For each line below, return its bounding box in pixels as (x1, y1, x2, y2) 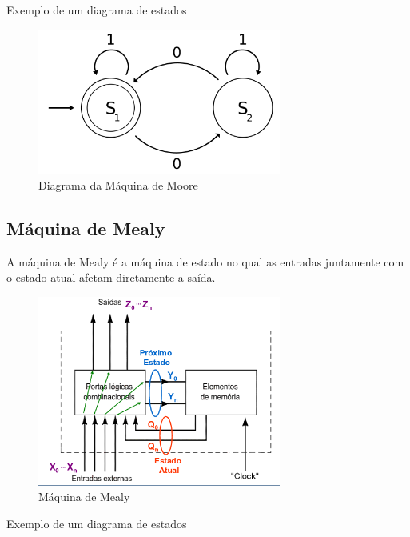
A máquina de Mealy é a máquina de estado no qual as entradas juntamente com (6, 253, 404, 270)
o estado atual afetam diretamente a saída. (6, 269, 216, 286)
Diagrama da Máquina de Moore (38, 176, 198, 193)
